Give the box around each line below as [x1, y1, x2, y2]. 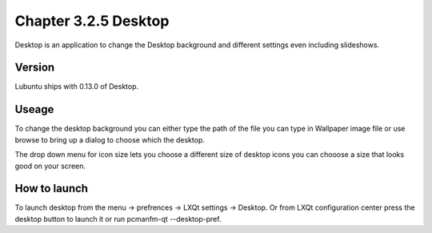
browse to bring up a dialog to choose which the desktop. [14, 135, 206, 144]
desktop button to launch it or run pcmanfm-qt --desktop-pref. [14, 214, 222, 223]
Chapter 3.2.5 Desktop [14, 12, 170, 30]
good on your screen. [14, 161, 86, 171]
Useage [14, 102, 54, 116]
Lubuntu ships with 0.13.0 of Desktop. [14, 82, 139, 91]
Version [14, 61, 55, 74]
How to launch [14, 182, 88, 195]
